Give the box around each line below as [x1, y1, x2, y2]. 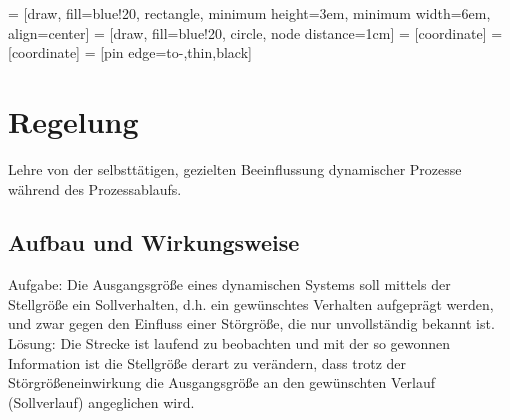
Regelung [8, 100, 139, 141]
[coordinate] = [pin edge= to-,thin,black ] [8, 42, 252, 63]
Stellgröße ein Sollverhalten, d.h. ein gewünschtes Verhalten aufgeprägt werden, [8, 293, 494, 314]
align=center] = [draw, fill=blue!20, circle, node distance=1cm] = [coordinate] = [8, 22, 503, 43]
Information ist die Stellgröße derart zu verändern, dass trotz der [8, 352, 407, 373]
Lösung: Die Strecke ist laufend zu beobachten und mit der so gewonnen [8, 333, 451, 354]
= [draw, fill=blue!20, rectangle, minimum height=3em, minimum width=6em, [8, 3, 491, 23]
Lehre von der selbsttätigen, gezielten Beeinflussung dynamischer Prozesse [8, 158, 462, 179]
